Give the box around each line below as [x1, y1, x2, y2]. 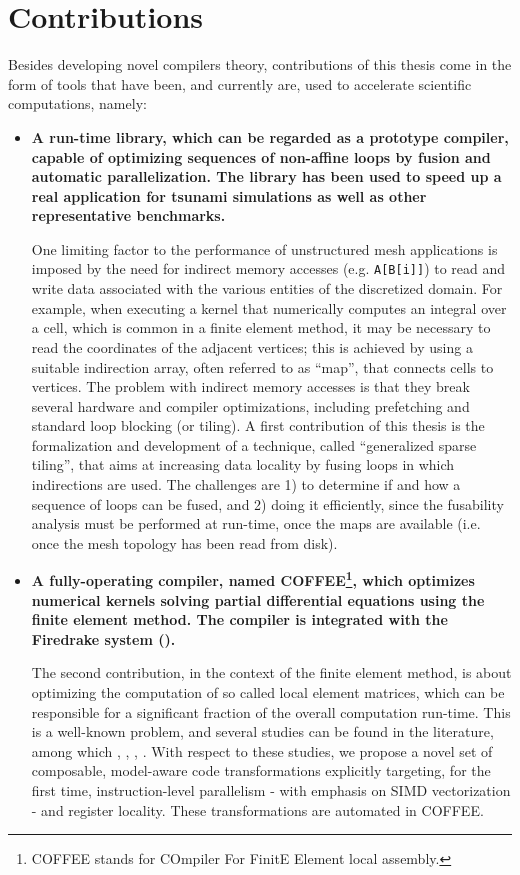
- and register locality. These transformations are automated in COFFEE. [31, 799, 484, 820]
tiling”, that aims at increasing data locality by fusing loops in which [31, 454, 455, 475]
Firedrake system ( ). [31, 628, 176, 649]
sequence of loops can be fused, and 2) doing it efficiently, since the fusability [31, 493, 504, 514]
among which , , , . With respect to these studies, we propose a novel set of [31, 740, 493, 761]
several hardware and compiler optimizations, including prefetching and [31, 395, 470, 416]
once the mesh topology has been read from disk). [31, 532, 338, 553]
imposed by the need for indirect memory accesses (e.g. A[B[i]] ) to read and [31, 258, 506, 279]
